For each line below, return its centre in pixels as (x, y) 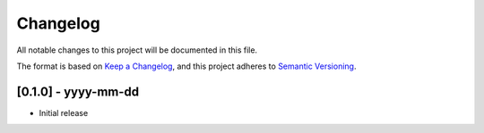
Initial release (64, 112)
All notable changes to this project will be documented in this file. (137, 50)
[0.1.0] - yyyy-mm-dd (78, 91)
